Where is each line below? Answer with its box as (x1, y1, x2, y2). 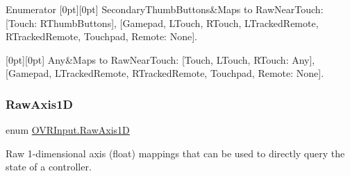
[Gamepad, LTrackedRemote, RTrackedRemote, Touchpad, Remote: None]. (6, 66, 324, 80)
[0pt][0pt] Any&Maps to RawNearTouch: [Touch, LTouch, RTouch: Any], (6, 52, 315, 67)
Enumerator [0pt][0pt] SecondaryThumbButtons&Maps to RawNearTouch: (6, 2, 324, 16)
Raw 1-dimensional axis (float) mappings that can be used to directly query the (6, 146, 345, 160)
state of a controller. (6, 159, 92, 174)
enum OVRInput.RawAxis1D (6, 123, 130, 137)
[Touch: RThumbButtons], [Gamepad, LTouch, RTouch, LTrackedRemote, (6, 15, 319, 30)
